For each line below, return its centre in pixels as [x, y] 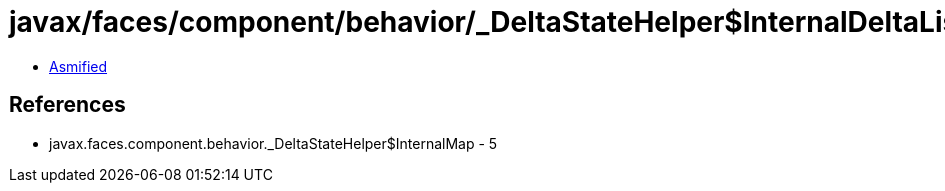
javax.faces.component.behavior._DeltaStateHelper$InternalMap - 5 [273, 143]
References [67, 105]
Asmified [78, 66]
